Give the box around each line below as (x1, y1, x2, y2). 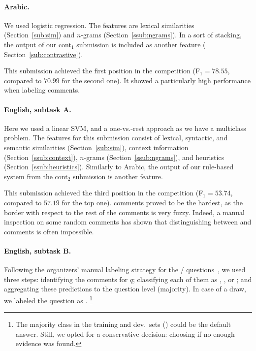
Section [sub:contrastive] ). (4, 49, 83, 59)
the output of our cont (4, 39, 71, 49)
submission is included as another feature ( (76, 39, 206, 49)
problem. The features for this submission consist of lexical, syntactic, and (4, 132, 228, 143)
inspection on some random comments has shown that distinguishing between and (4, 217, 252, 227)
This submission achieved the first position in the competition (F (4, 65, 200, 76)
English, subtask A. (4, 104, 71, 114)
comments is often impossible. (4, 226, 94, 236)
